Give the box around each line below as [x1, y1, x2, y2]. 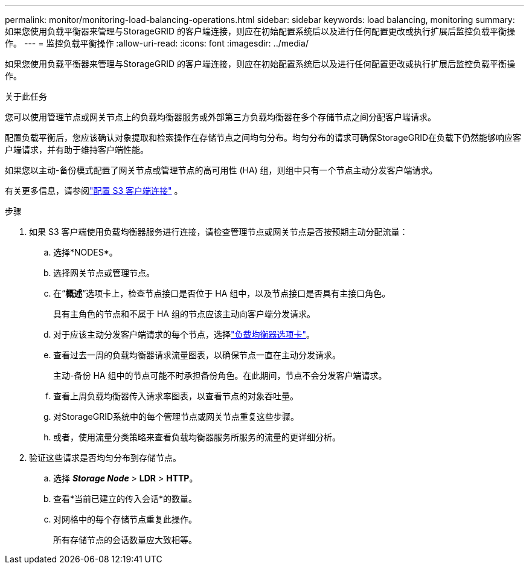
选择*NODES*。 [53, 247, 118, 257]
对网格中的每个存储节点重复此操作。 [53, 514, 197, 524]
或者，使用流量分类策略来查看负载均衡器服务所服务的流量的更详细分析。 [53, 432, 341, 442]
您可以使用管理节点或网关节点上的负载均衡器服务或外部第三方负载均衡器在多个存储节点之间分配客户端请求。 [5, 112, 436, 122]
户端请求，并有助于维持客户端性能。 [5, 144, 149, 155]
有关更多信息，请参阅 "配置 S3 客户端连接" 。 [5, 185, 183, 196]
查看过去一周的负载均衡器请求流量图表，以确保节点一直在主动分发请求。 [53, 350, 341, 360]
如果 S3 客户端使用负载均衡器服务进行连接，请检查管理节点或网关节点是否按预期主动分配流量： [29, 227, 408, 237]
